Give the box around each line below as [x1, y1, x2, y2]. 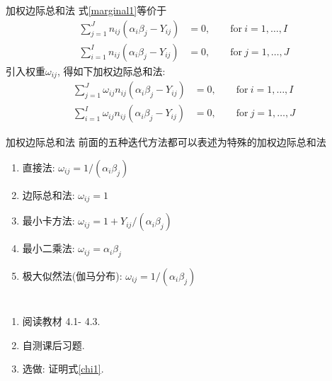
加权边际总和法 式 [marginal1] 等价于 [6, 3, 167, 17]
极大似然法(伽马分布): [22, 268, 122, 283]
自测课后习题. [22, 337, 85, 352]
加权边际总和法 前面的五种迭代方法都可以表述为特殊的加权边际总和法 [6, 135, 326, 149]
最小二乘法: [22, 241, 75, 256]
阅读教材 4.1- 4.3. [22, 314, 101, 329]
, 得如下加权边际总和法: [57, 63, 166, 78]
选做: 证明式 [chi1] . [22, 361, 104, 376]
